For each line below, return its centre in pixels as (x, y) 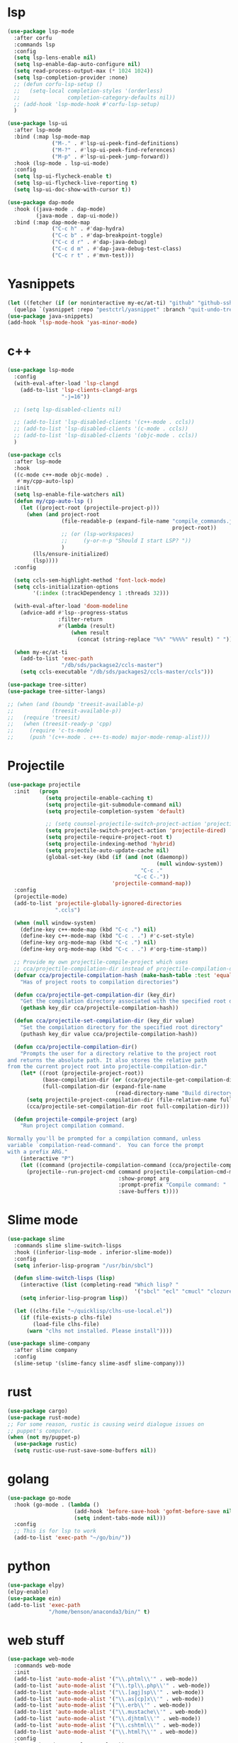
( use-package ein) (34, 1598)
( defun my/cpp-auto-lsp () (53, 501)
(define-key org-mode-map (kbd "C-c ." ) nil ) (89, 943)
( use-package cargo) (38, 1411)
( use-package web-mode (41, 1659)
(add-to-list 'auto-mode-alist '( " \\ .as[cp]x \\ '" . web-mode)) (109, 1699)
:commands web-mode (42, 1666)
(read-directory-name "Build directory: (175, 1093)
